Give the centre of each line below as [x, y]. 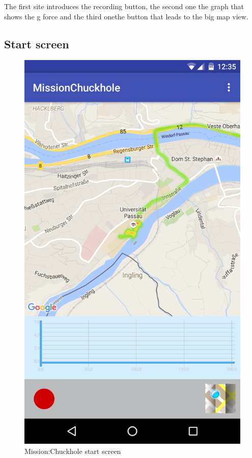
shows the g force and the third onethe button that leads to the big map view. [126, 16]
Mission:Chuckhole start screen [73, 451]
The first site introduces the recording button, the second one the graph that [124, 6]
